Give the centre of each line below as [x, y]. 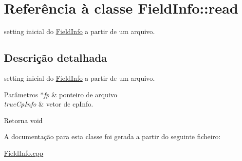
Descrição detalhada [56, 58]
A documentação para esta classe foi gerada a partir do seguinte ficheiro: [112, 136]
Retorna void [23, 120]
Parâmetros [21, 94]
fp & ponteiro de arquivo [80, 94]
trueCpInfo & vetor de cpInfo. [49, 104]
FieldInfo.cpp [24, 152]
